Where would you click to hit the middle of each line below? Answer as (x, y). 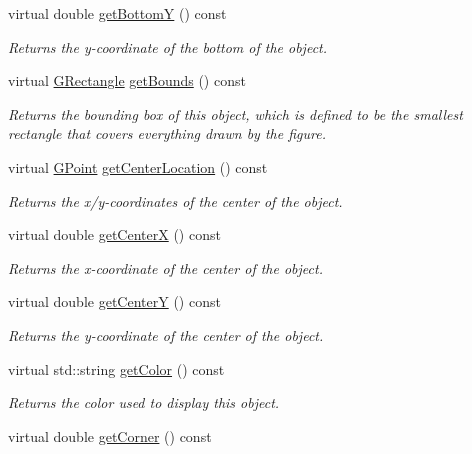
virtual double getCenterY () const (114, 301)
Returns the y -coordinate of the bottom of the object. (168, 46)
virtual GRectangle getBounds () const (127, 80)
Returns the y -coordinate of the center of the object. (166, 334)
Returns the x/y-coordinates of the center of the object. (175, 200)
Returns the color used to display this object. (144, 402)
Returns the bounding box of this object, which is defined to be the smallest (235, 113)
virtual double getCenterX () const (114, 234)
